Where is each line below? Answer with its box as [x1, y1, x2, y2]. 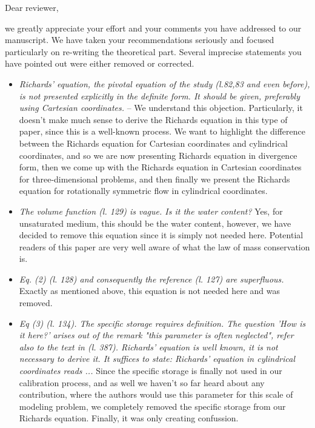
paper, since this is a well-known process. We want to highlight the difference [19, 125, 305, 138]
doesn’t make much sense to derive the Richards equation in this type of [19, 113, 288, 125]
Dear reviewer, [5, 1, 59, 13]
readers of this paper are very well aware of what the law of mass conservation [19, 240, 310, 253]
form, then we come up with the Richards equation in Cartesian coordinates [19, 161, 302, 173]
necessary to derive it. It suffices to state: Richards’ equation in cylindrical [19, 352, 296, 365]
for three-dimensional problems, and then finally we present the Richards [19, 172, 290, 185]
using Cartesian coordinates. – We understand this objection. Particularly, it [19, 101, 303, 114]
